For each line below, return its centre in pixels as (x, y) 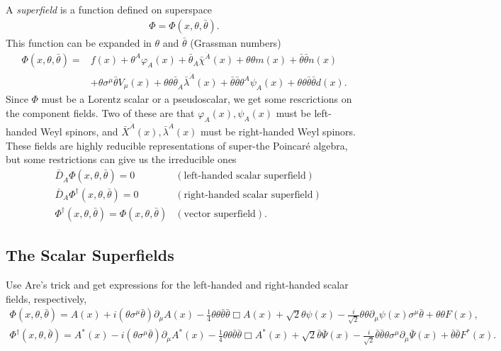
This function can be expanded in (79, 42)
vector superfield (220, 214)
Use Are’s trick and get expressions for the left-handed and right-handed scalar (177, 285)
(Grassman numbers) (236, 42)
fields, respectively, (46, 298)
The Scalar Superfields (90, 255)
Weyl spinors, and (79, 131)
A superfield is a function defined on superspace (109, 9)
